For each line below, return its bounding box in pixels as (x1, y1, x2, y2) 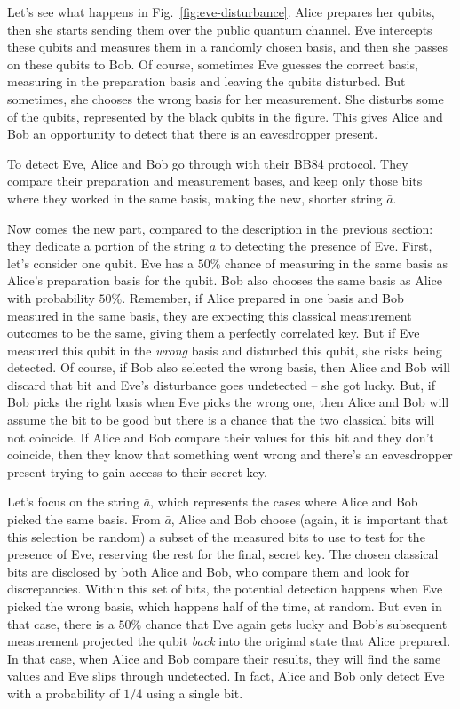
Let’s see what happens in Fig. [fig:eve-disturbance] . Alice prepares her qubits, (7, 3, 435, 20)
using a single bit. (146, 683, 243, 702)
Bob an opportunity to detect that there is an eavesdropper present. (7, 124, 378, 143)
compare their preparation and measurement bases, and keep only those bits (7, 171, 423, 190)
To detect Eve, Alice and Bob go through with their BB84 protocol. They (7, 154, 408, 172)
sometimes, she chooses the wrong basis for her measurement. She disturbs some (7, 89, 444, 108)
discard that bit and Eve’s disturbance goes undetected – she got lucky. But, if (7, 375, 435, 394)
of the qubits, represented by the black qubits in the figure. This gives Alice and (7, 107, 443, 125)
